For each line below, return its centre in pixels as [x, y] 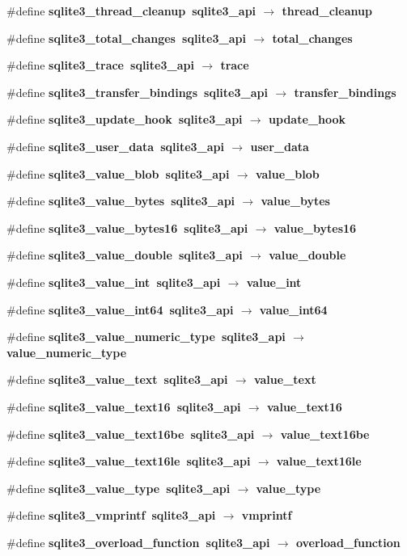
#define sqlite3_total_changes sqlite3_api [126, 38]
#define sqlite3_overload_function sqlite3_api [138, 542]
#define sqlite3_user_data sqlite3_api [116, 146]
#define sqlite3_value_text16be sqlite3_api [131, 434]
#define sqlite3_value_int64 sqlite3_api [120, 309]
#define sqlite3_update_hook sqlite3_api [125, 119]
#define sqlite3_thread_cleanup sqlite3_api [131, 11]
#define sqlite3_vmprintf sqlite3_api [111, 515]
